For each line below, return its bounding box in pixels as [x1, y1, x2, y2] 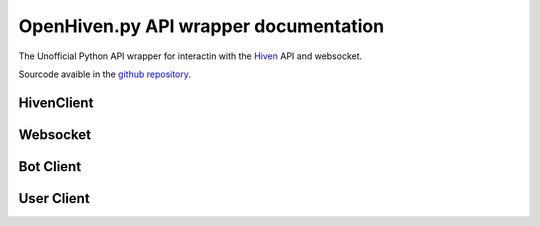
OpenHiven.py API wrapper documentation [18, 15, 385, 37]
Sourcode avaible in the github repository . [18, 68, 192, 80]
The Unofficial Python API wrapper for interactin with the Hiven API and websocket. [18, 50, 363, 62]
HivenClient [18, 94, 94, 111]
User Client [18, 190, 90, 207]
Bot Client [18, 158, 82, 175]
